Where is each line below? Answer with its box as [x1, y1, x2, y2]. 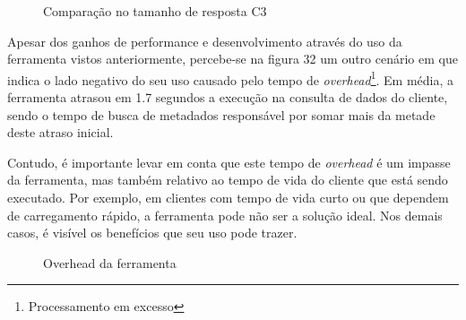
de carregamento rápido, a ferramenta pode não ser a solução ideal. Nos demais [7, 205, 443, 224]
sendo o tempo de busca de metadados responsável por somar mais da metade [7, 105, 436, 124]
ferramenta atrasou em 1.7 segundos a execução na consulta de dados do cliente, [7, 88, 448, 107]
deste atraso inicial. [7, 123, 114, 142]
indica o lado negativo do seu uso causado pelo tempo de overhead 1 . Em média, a [7, 67, 454, 89]
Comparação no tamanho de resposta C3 [43, 2, 267, 20]
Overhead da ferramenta [43, 253, 177, 272]
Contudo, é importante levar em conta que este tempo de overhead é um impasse [7, 152, 451, 171]
